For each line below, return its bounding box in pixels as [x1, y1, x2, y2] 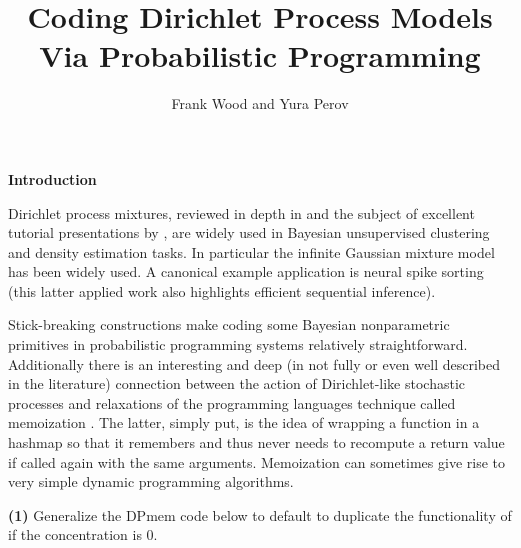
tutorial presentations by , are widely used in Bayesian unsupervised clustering [8, 222, 490, 243]
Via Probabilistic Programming [39, 35, 481, 76]
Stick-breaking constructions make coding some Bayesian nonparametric [8, 314, 450, 335]
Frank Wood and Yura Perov [171, 93, 349, 114]
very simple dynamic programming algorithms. [8, 471, 294, 492]
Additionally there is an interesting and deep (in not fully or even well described [8, 353, 500, 374]
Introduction [8, 168, 97, 189]
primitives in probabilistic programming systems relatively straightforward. [8, 334, 468, 355]
